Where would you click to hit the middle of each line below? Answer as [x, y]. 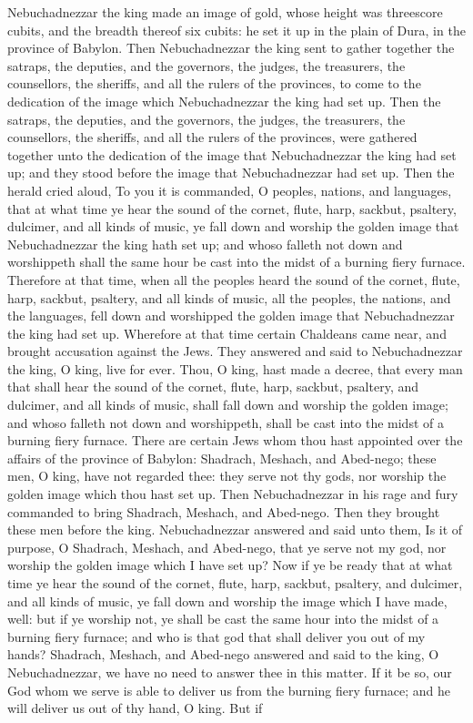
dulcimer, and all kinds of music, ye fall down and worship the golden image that [233, 226]
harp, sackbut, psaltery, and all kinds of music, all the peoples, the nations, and [229, 297]
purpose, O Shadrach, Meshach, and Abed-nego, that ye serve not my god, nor [227, 547]
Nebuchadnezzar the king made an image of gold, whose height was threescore [225, 12]
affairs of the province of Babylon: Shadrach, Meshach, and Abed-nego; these [222, 458]
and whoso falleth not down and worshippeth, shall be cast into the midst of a [226, 422]
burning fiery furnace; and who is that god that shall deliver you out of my [216, 636]
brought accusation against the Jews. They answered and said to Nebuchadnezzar [235, 351]
